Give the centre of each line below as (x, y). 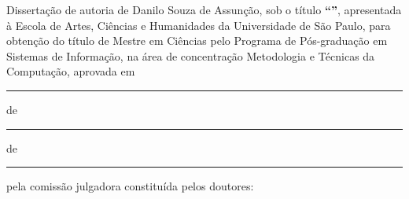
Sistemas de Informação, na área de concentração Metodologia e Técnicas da (191, 55)
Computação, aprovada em (71, 71)
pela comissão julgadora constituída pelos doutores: (130, 186)
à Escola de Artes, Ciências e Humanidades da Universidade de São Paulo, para (199, 25)
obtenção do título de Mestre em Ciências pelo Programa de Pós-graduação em (197, 41)
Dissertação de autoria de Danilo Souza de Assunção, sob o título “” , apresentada (204, 9)
